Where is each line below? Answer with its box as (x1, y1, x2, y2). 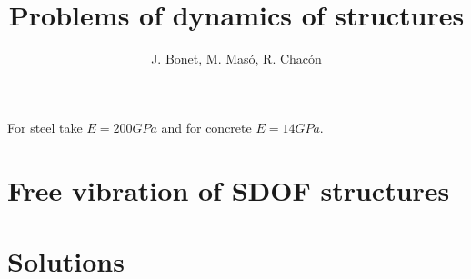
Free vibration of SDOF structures (7, 171, 450, 208)
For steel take (7, 117, 83, 136)
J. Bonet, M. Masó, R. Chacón (151, 49, 322, 68)
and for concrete (161, 117, 252, 136)
